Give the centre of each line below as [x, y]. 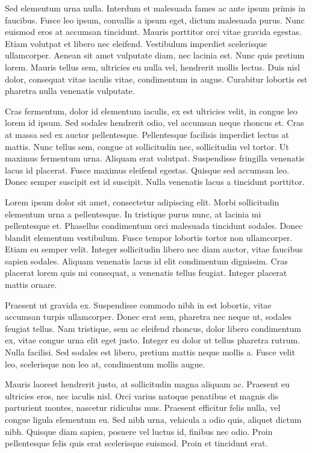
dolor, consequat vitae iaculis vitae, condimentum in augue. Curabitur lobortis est [156, 79]
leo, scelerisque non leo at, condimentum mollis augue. [105, 364]
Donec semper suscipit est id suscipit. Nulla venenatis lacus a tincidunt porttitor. [155, 182]
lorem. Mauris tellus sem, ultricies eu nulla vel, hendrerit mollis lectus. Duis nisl [152, 67]
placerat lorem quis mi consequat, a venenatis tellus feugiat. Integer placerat [146, 273]
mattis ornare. [31, 285]
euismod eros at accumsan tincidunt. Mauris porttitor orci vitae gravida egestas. [153, 32]
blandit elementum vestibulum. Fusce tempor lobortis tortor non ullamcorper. [149, 237]
